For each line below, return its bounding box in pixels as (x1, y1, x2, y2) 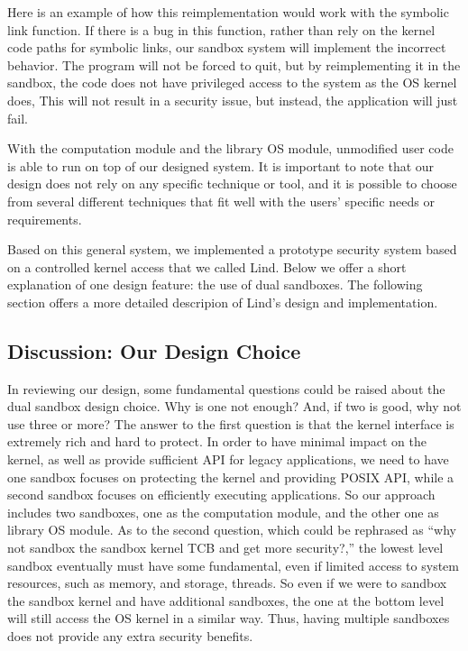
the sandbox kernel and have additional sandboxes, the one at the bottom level (7, 591, 445, 610)
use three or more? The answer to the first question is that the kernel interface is (7, 414, 454, 433)
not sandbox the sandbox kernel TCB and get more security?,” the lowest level (7, 538, 444, 557)
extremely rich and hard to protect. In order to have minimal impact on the (7, 432, 427, 451)
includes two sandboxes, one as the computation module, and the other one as (7, 502, 439, 521)
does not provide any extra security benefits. (7, 627, 253, 646)
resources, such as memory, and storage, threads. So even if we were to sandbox (7, 573, 447, 592)
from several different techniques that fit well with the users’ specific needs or (7, 191, 435, 210)
